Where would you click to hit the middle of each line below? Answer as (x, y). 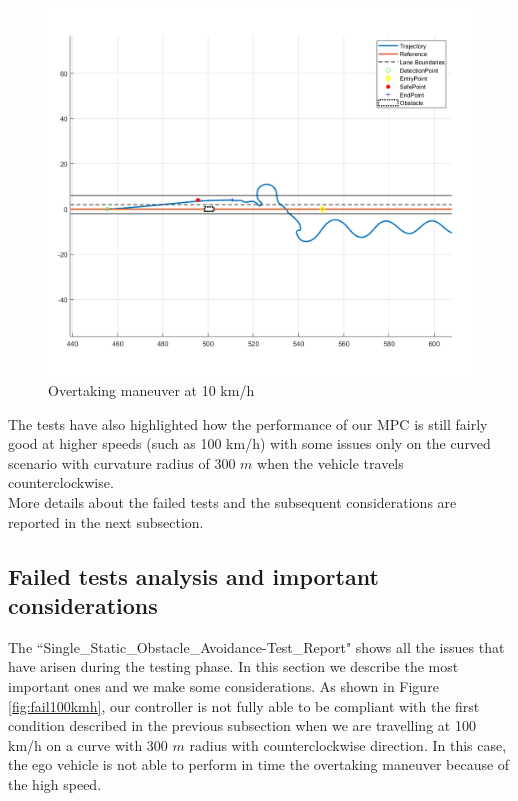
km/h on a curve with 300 (88, 744)
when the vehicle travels (330, 462)
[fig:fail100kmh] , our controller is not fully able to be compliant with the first (244, 705)
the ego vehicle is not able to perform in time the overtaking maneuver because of (259, 764)
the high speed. (55, 784)
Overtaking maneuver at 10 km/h (151, 390)
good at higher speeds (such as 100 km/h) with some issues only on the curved (249, 443)
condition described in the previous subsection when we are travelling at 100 (242, 725)
